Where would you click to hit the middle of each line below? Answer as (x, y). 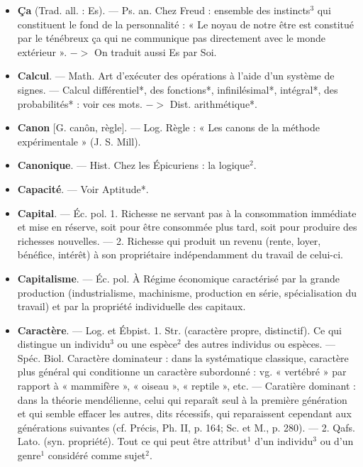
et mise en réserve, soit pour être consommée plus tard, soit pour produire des (187, 227)
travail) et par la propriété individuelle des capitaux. (132, 306)
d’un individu (284, 441)
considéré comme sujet (97, 455)
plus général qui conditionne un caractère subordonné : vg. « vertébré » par (182, 372)
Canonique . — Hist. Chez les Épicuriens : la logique (133, 165)
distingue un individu (64, 344)
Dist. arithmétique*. (213, 103)
